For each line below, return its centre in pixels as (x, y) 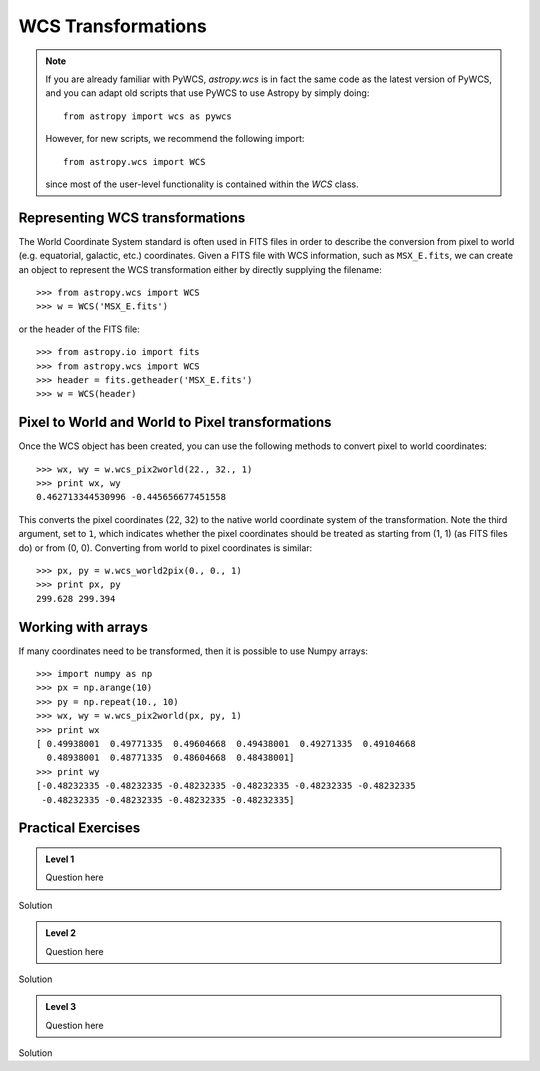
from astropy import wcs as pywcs (147, 116)
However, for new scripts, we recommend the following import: (175, 139)
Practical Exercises (79, 828)
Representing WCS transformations (132, 217)
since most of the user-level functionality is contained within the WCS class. (202, 184)
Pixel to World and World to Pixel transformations (175, 422)
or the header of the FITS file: (79, 329)
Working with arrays (83, 626)
